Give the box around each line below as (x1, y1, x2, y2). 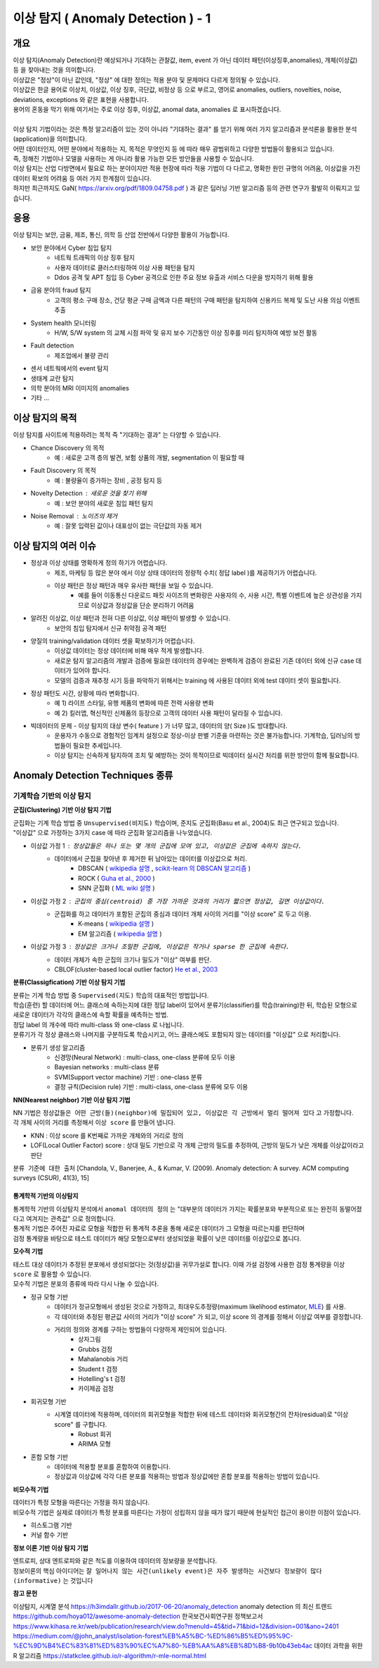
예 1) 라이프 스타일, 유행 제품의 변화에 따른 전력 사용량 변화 (54, 699, 214, 707)
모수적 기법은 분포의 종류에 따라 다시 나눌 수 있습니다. (13, 1280, 159, 1288)
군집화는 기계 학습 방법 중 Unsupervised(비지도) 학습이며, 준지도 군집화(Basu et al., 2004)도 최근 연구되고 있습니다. (13, 818, 340, 827)
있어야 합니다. (72, 666, 111, 675)
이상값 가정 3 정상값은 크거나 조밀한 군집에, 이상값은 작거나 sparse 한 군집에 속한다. (30, 943, 291, 951)
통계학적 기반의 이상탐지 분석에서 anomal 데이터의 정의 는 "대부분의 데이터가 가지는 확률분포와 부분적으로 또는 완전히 (13, 1204, 338, 1213)
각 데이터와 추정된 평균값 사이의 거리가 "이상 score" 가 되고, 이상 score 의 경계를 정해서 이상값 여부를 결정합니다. (54, 1312, 363, 1320)
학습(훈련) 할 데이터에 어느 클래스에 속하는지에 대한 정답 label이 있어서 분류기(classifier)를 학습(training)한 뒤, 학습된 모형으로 (13, 1001, 358, 1010)
